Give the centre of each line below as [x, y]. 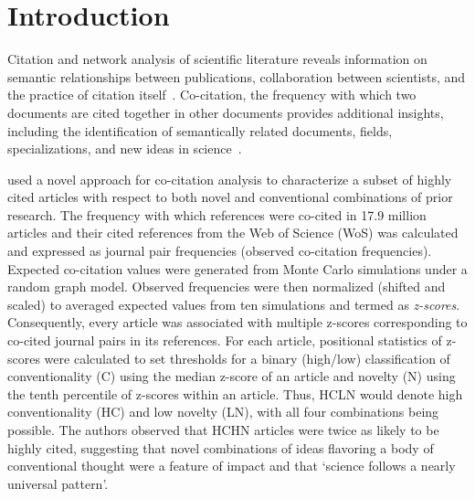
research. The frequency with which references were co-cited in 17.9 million [217, 214]
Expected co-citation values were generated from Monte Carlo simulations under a [237, 268]
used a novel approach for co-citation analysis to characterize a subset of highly [230, 179]
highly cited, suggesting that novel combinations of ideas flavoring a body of [221, 447]
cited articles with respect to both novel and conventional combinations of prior [230, 197]
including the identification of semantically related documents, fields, [200, 130]
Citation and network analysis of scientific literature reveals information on [217, 59]
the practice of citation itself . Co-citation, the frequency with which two [212, 95]
